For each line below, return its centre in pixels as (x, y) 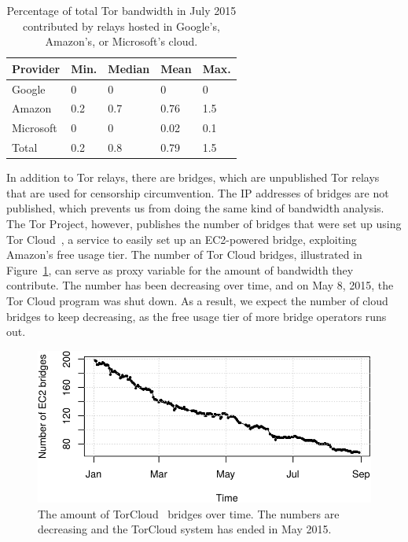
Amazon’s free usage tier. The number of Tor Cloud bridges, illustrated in (184, 254)
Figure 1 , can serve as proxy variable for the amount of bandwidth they (180, 269)
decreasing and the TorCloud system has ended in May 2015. (185, 529)
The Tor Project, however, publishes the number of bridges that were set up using (204, 224)
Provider (36, 68)
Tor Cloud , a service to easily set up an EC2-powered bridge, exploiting (182, 239)
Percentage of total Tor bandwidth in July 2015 (121, 10)
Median (129, 68)
